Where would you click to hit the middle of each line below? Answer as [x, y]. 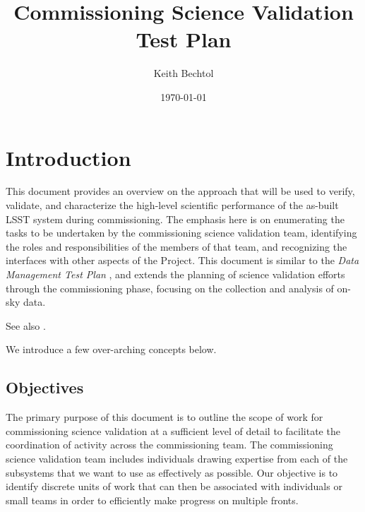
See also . [26, 325]
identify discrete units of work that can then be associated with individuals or [174, 486]
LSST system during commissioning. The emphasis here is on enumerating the [175, 219]
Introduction [68, 157]
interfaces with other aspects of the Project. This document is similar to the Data [182, 260]
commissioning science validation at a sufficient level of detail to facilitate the [173, 430]
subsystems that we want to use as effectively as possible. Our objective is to [172, 472]
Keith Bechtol [184, 73]
